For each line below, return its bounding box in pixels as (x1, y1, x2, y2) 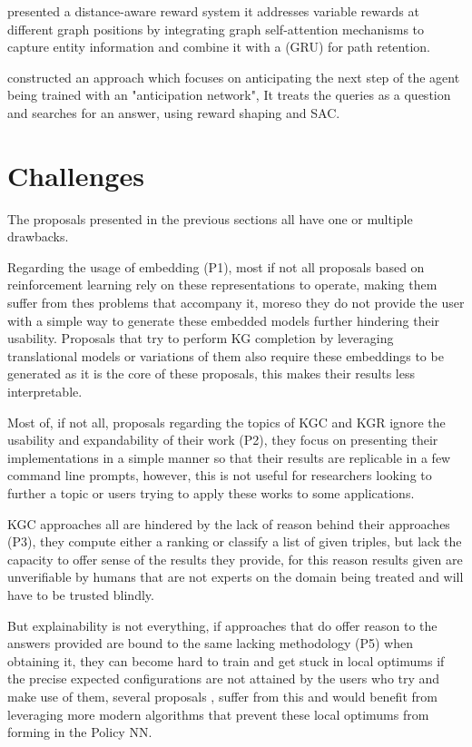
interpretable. (7, 382, 83, 401)
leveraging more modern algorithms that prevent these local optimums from (7, 704, 429, 723)
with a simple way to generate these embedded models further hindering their (7, 310, 440, 329)
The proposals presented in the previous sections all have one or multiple (7, 209, 413, 228)
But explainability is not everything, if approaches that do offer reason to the (7, 615, 438, 634)
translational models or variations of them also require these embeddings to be (7, 346, 444, 365)
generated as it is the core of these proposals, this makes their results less (7, 364, 415, 383)
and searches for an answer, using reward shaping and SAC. (7, 103, 340, 122)
